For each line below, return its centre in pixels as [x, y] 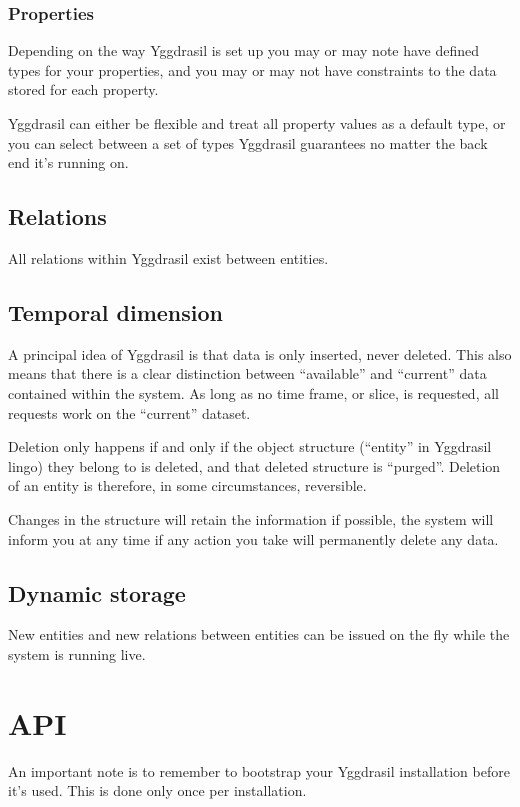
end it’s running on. [68, 162]
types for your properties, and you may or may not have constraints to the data [252, 69]
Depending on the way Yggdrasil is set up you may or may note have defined [244, 50]
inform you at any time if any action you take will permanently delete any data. [253, 538]
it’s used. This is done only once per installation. [157, 790]
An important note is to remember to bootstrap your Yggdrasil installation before [259, 770]
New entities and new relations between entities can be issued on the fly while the [259, 634]
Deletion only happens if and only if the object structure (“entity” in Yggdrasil [250, 446]
